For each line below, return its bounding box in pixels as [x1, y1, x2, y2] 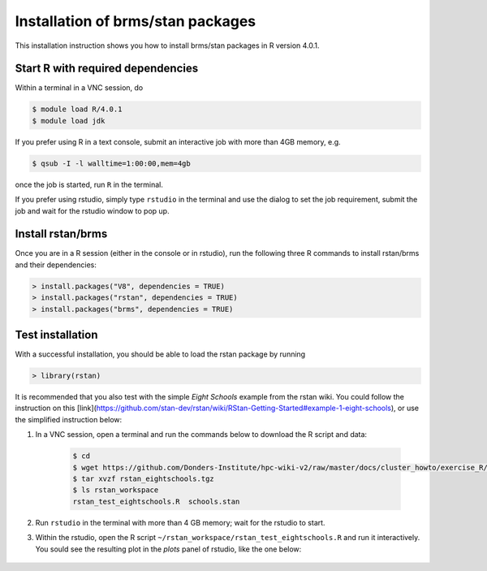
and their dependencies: [15, 260, 97, 270]
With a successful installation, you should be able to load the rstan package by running [15, 349, 306, 359]
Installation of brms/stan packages [15, 12, 256, 30]
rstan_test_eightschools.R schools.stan [72, 496, 240, 506]
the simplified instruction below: [15, 414, 123, 424]
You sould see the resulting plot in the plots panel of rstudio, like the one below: [35, 544, 302, 554]
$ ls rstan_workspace [72, 486, 159, 495]
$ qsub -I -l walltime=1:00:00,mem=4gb [32, 158, 191, 168]
